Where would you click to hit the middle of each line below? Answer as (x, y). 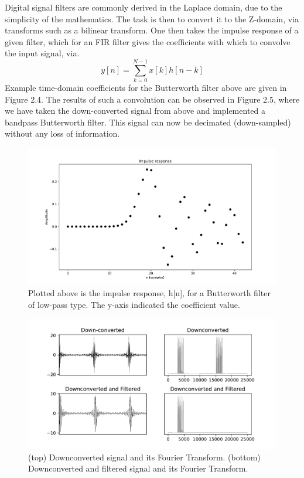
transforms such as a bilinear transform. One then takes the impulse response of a (152, 30)
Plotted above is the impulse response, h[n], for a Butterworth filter (149, 293)
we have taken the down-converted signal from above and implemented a (135, 111)
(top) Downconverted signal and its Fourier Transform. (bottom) (144, 457)
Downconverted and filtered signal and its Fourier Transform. (138, 468)
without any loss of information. (62, 133)
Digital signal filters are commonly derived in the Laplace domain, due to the (144, 7)
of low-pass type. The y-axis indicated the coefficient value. (134, 304)
